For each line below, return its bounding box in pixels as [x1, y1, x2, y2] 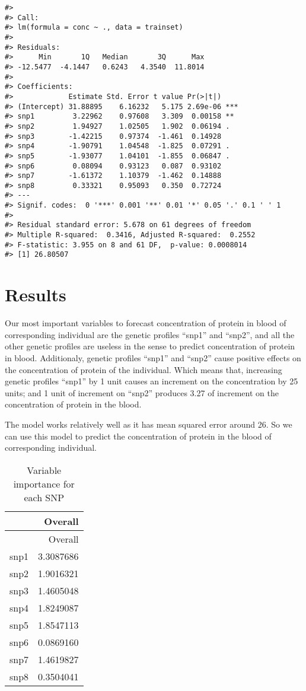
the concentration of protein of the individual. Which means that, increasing [5, 363, 282, 375]
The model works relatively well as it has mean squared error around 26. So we [5, 418, 292, 430]
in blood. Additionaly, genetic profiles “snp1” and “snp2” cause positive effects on [5, 351, 301, 364]
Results [5, 282, 66, 307]
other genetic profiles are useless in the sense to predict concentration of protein [5, 340, 295, 352]
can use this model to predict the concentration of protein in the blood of [5, 429, 272, 442]
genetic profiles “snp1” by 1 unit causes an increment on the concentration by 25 [5, 375, 298, 387]
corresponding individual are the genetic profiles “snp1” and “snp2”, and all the [5, 328, 295, 340]
